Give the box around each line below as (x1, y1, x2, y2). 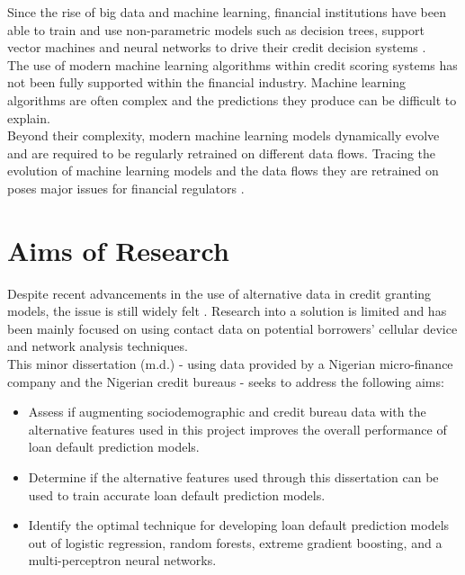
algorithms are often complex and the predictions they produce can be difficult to (7, 90, 457, 109)
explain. (7, 108, 50, 127)
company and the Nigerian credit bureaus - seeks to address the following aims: (7, 372, 444, 391)
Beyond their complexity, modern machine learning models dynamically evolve (7, 126, 440, 145)
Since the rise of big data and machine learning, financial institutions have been (7, 3, 447, 21)
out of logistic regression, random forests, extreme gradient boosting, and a (28, 533, 443, 552)
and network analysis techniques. (7, 337, 188, 355)
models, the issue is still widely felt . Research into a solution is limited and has (7, 301, 447, 320)
